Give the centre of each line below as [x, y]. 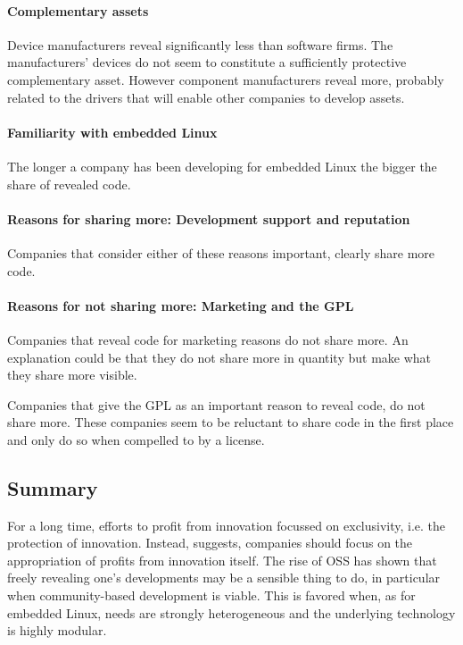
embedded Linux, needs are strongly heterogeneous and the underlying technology [231, 612]
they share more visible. [72, 375]
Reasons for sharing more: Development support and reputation [209, 218]
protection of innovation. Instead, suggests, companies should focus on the [210, 543]
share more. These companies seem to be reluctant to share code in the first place [231, 422]
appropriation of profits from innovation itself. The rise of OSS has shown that [222, 560]
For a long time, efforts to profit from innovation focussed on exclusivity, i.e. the [227, 525]
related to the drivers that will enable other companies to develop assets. [206, 97]
